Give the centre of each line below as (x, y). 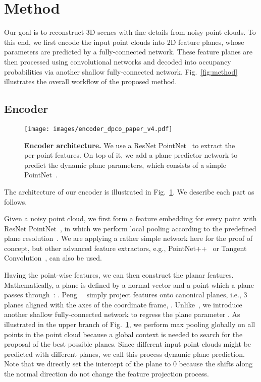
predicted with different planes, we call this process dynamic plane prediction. (124, 354)
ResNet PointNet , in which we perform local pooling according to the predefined (130, 228)
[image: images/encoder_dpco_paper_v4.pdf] (98, 129)
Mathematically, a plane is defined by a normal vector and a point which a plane (129, 284)
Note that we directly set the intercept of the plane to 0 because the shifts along (128, 364)
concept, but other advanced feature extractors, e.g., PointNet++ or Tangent (125, 248)
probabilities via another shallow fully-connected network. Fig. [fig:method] (121, 71)
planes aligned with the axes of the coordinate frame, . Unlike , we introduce (123, 304)
